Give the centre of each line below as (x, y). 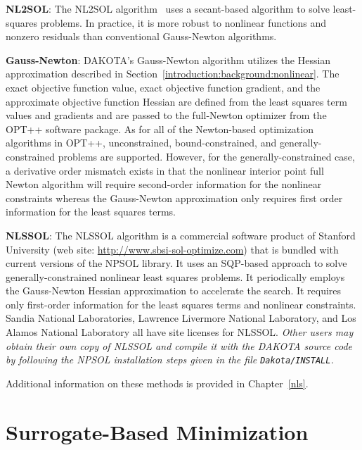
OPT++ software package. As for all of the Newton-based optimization (160, 129)
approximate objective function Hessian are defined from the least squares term (176, 101)
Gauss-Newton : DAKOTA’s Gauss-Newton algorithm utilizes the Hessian (168, 60)
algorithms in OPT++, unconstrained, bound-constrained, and (141, 143)
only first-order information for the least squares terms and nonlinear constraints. (181, 304)
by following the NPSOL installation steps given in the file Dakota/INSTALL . (170, 360)
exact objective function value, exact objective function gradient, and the (163, 87)
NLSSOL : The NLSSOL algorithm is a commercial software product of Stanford (181, 235)
